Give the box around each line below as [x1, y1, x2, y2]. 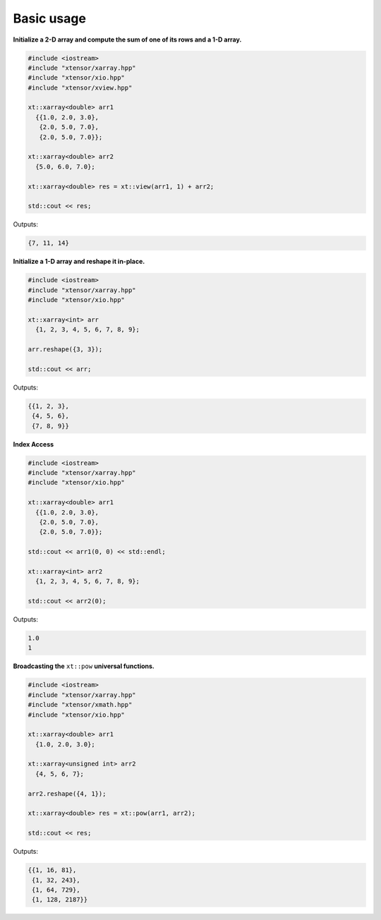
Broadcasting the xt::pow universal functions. [13, 662, 155, 670]
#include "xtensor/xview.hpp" [28, 83, 133, 92]
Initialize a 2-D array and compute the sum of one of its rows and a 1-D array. [13, 35, 242, 44]
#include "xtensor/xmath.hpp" [28, 701, 133, 709]
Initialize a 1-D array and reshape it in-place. [13, 258, 145, 266]
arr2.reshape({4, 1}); [28, 789, 107, 797]
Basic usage [13, 11, 86, 26]
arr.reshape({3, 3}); [28, 346, 103, 353]
